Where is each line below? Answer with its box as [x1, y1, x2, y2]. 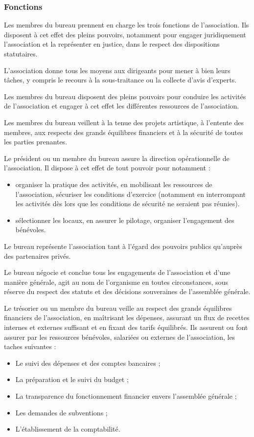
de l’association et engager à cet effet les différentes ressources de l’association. [4, 101, 239, 111]
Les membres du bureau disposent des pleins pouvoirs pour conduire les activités [4, 91, 246, 101]
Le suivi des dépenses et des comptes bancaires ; [15, 357, 161, 368]
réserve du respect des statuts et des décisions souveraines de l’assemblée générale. [4, 286, 251, 297]
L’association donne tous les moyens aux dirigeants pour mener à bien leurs [4, 65, 231, 75]
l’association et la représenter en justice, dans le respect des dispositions [4, 39, 220, 49]
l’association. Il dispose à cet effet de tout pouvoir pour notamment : [4, 163, 210, 173]
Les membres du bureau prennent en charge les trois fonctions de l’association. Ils [4, 20, 249, 30]
